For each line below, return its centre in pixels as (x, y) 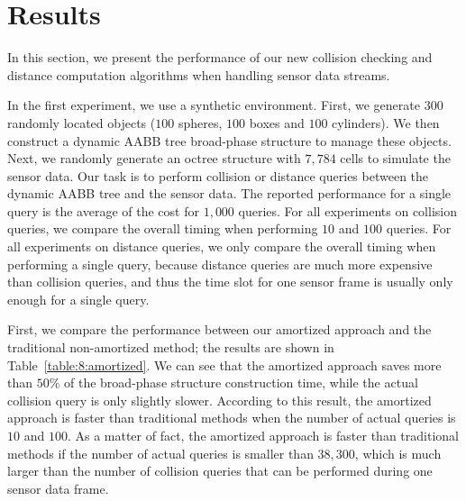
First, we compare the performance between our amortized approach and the (219, 329)
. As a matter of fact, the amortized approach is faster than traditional (263, 435)
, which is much (398, 453)
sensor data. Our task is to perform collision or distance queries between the (218, 175)
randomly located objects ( (82, 122)
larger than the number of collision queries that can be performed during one (220, 471)
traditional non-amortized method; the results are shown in (171, 347)
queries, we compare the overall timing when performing (163, 228)
